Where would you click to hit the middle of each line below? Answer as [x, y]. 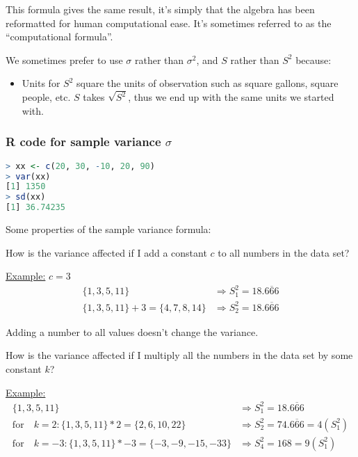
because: [314, 59]
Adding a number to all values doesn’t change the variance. [132, 331]
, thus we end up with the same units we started [231, 97]
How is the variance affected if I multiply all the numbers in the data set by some [179, 355]
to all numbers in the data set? [284, 252]
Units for [41, 83]
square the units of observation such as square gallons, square [207, 83]
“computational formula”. [59, 37]
